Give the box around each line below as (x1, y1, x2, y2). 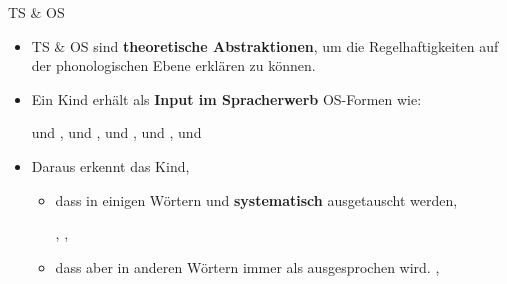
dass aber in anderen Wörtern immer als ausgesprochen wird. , (55, 256, 440, 277)
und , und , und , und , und (31, 122, 202, 143)
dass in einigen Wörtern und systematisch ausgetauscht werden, (55, 189, 458, 210)
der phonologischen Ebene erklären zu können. (31, 55, 316, 76)
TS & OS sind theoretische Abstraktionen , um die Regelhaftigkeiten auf (31, 35, 499, 56)
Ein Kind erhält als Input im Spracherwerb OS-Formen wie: (31, 88, 422, 109)
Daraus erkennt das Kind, (31, 155, 190, 176)
